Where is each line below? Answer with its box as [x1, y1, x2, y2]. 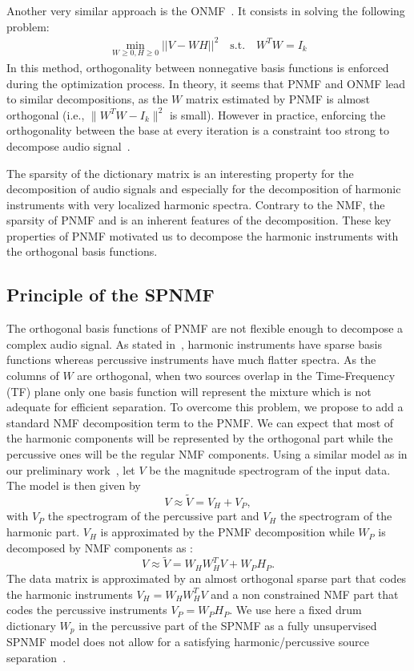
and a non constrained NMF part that [211, 585, 399, 602]
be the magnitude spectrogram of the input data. [149, 461, 391, 478]
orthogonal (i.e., [6, 106, 85, 123]
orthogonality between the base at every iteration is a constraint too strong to [6, 122, 390, 139]
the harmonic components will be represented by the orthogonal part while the [6, 430, 393, 447]
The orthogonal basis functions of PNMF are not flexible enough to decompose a [6, 320, 404, 337]
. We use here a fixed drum [229, 601, 362, 618]
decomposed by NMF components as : [6, 539, 193, 556]
